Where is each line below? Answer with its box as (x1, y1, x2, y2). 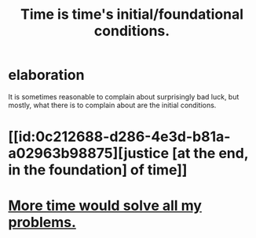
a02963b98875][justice (8, 145, 170, 162)
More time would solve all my (8, 197, 203, 215)
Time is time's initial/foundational (20, 5, 244, 23)
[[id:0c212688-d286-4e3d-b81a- (8, 128, 231, 146)
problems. (8, 214, 77, 232)
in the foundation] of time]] (8, 161, 188, 179)
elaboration (8, 67, 85, 84)
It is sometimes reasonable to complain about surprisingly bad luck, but (8, 92, 240, 101)
